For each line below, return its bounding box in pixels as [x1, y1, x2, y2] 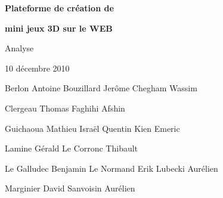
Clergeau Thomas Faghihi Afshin [5, 101, 125, 114]
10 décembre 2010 [5, 61, 70, 74]
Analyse [5, 42, 34, 54]
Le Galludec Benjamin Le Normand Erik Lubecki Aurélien [5, 162, 218, 174]
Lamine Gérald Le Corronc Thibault [5, 142, 138, 154]
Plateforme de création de [5, 2, 114, 14]
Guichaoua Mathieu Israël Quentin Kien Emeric [5, 122, 180, 134]
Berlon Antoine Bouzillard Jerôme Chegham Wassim [5, 82, 197, 94]
